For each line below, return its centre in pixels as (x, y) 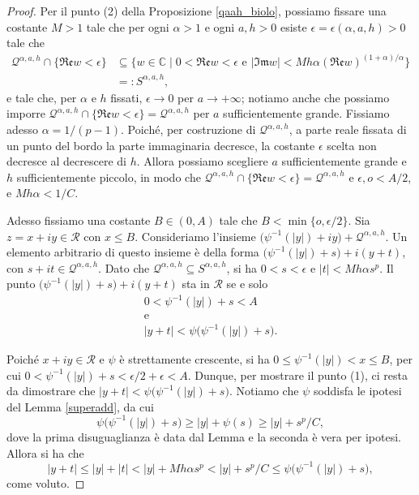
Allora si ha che (45, 452)
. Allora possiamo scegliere (202, 161)
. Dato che (124, 267)
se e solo (247, 284)
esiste (293, 26)
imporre (26, 113)
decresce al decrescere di (66, 161)
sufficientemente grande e (344, 161)
